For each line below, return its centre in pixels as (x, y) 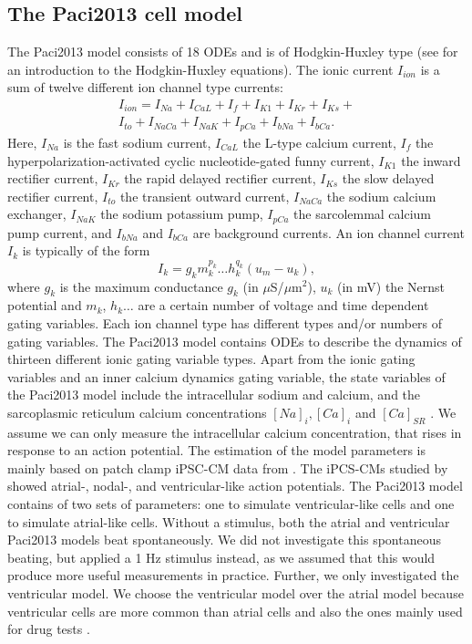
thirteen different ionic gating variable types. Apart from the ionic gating (211, 359)
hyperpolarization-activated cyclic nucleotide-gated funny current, (191, 160)
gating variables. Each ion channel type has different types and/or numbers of (225, 322)
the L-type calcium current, (319, 142)
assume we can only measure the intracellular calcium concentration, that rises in (235, 432)
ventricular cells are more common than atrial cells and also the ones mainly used (235, 611)
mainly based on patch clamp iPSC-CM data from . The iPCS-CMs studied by (228, 467)
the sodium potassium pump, (182, 214)
